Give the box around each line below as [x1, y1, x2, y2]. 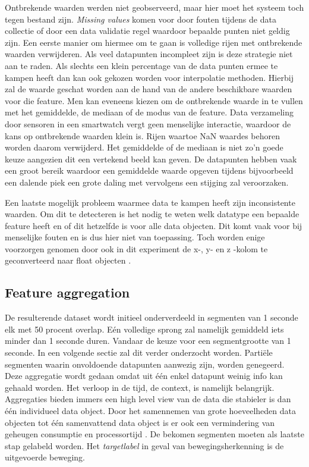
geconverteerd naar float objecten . [5, 254, 131, 267]
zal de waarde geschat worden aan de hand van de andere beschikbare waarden [5, 83, 292, 95]
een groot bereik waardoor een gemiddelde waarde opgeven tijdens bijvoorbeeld [5, 164, 294, 177]
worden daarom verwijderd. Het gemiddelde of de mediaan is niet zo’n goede [5, 141, 283, 153]
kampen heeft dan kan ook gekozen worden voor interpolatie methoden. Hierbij [5, 71, 294, 83]
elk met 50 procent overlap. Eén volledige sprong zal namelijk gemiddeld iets [5, 322, 284, 335]
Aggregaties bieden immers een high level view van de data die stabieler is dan [5, 393, 291, 405]
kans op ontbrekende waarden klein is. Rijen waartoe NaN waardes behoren [5, 129, 280, 142]
